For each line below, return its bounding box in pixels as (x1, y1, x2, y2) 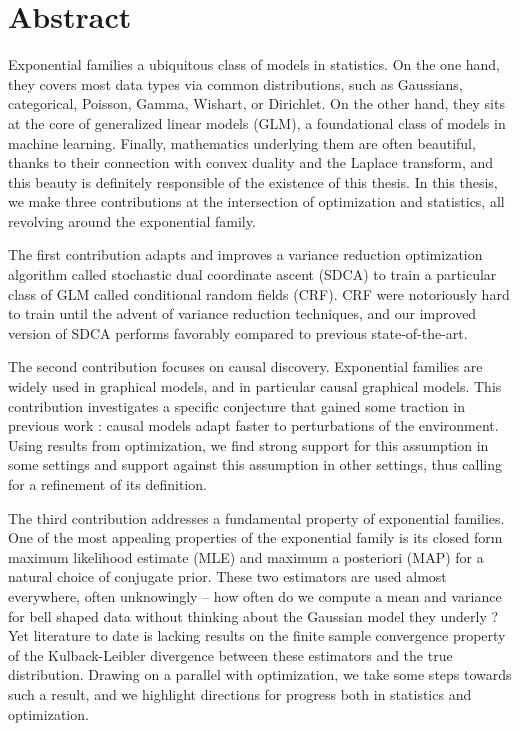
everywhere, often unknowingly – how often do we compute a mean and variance (8, 585, 502, 606)
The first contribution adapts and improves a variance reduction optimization (8, 244, 483, 265)
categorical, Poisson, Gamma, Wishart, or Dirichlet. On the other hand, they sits (8, 93, 505, 114)
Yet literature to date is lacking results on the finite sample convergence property (8, 625, 506, 646)
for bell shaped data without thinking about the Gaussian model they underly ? (8, 605, 499, 626)
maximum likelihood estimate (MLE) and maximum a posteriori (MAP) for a (8, 546, 484, 567)
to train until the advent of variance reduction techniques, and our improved (8, 303, 477, 324)
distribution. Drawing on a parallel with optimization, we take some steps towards (8, 664, 512, 685)
